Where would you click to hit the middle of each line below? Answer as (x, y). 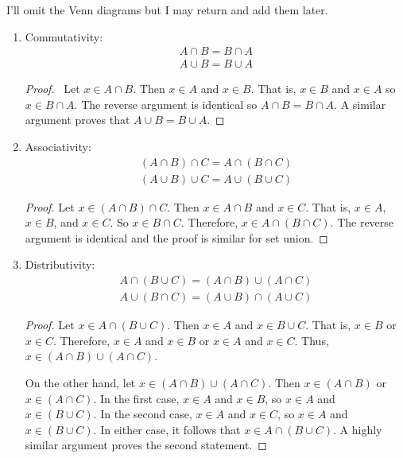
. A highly (358, 429)
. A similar (360, 104)
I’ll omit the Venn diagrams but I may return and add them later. (167, 10)
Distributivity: (60, 264)
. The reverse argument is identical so (166, 104)
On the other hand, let (80, 382)
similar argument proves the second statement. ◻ (146, 445)
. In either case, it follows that (167, 429)
